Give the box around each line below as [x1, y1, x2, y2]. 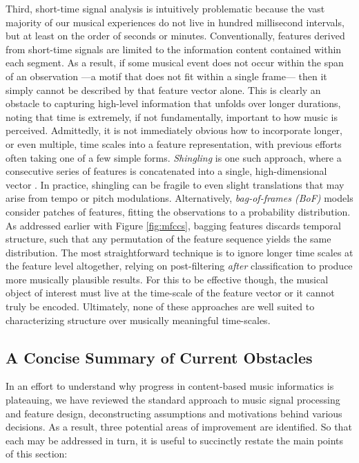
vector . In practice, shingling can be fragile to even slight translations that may [6, 177, 345, 191]
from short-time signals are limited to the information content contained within [6, 41, 342, 56]
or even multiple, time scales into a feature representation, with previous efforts [6, 136, 342, 151]
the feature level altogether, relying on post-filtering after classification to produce [6, 258, 353, 273]
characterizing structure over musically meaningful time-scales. [6, 312, 271, 327]
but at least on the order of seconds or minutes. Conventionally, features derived [6, 28, 345, 43]
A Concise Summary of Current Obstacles [6, 346, 313, 368]
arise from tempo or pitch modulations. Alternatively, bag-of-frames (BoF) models [6, 191, 353, 205]
